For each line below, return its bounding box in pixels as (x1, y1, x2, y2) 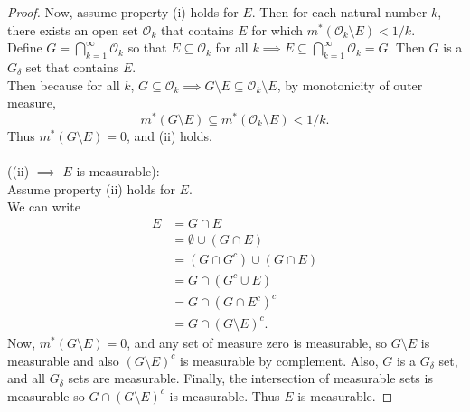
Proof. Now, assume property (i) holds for (7, 3, 239, 21)
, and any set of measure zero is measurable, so (127, 333, 388, 351)
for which (251, 20, 304, 39)
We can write (7, 197, 80, 216)
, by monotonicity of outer (277, 75, 423, 94)
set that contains (25, 57, 119, 76)
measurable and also (7, 351, 119, 370)
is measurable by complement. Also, (180, 351, 379, 370)
